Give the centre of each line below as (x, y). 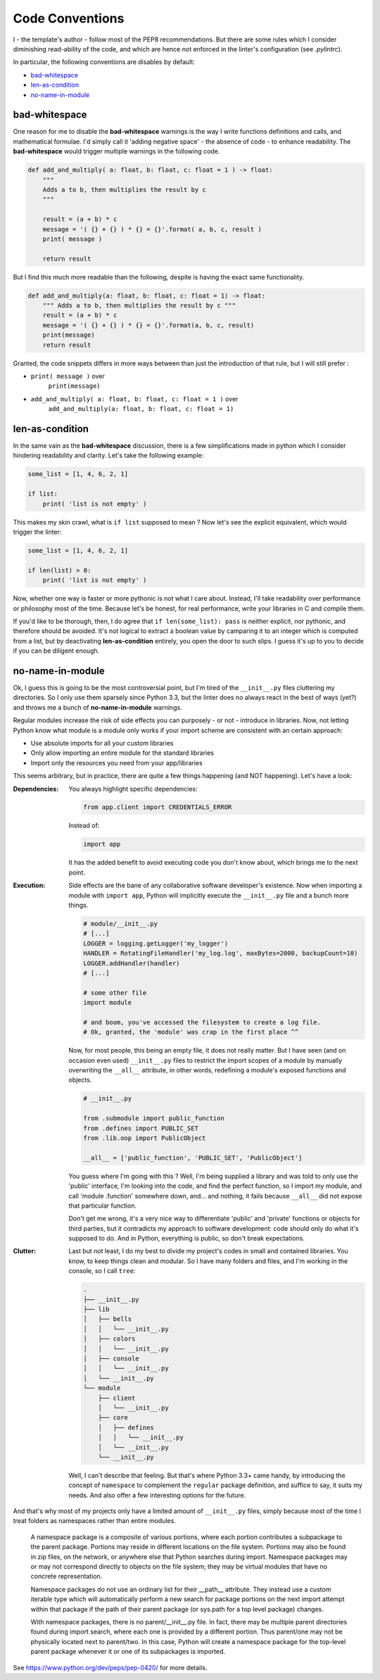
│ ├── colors (109, 1339)
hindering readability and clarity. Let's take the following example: (108, 456)
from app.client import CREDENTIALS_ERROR (158, 807)
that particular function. (103, 1205)
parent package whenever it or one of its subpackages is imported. (128, 1652)
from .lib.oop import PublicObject (145, 1138)
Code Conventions (69, 18)
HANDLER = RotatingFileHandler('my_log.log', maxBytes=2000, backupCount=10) (221, 953)
